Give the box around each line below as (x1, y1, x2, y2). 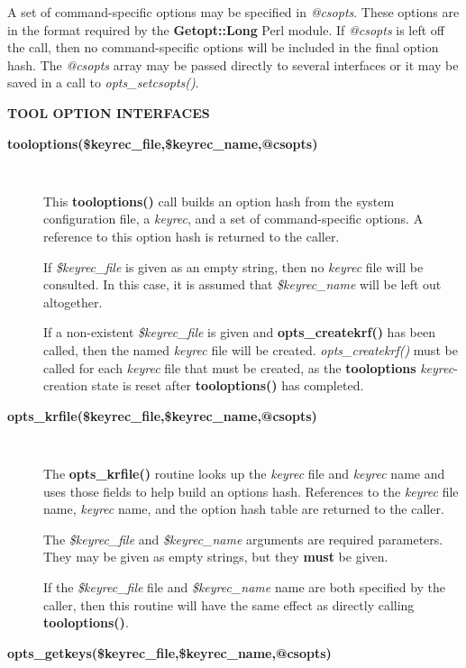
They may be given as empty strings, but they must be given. (43, 547, 388, 566)
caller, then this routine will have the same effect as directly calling (43, 595, 415, 614)
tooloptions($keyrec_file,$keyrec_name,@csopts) (7, 133, 318, 152)
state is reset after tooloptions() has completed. (91, 376, 364, 395)
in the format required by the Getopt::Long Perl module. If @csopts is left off (7, 20, 445, 39)
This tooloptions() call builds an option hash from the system (43, 191, 395, 210)
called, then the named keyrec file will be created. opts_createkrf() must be (43, 340, 458, 359)
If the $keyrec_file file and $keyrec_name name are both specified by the (43, 577, 446, 596)
